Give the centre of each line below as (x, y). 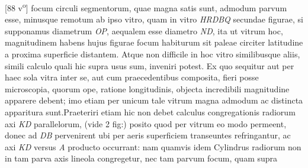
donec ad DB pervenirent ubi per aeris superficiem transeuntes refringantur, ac (148, 135)
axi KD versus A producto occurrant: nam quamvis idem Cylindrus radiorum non (153, 146)
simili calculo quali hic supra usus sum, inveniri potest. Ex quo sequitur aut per (150, 65)
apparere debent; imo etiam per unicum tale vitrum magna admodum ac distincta (154, 100)
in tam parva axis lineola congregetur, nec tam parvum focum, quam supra (141, 158)
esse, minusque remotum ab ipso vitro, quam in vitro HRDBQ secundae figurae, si (154, 19)
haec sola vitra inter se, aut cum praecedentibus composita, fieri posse (132, 77)
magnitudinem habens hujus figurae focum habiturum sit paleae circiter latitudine (154, 42)
